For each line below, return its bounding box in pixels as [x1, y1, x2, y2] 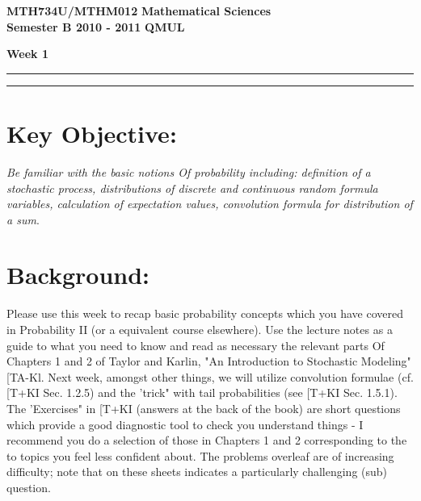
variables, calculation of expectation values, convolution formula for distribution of [6, 195, 413, 212]
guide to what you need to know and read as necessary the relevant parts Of [6, 336, 385, 353]
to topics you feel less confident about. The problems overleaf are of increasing [6, 447, 394, 464]
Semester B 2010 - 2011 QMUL [6, 18, 185, 35]
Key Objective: [6, 116, 177, 149]
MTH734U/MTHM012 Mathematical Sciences [6, 2, 272, 19]
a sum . [6, 211, 40, 228]
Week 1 [6, 45, 48, 62]
